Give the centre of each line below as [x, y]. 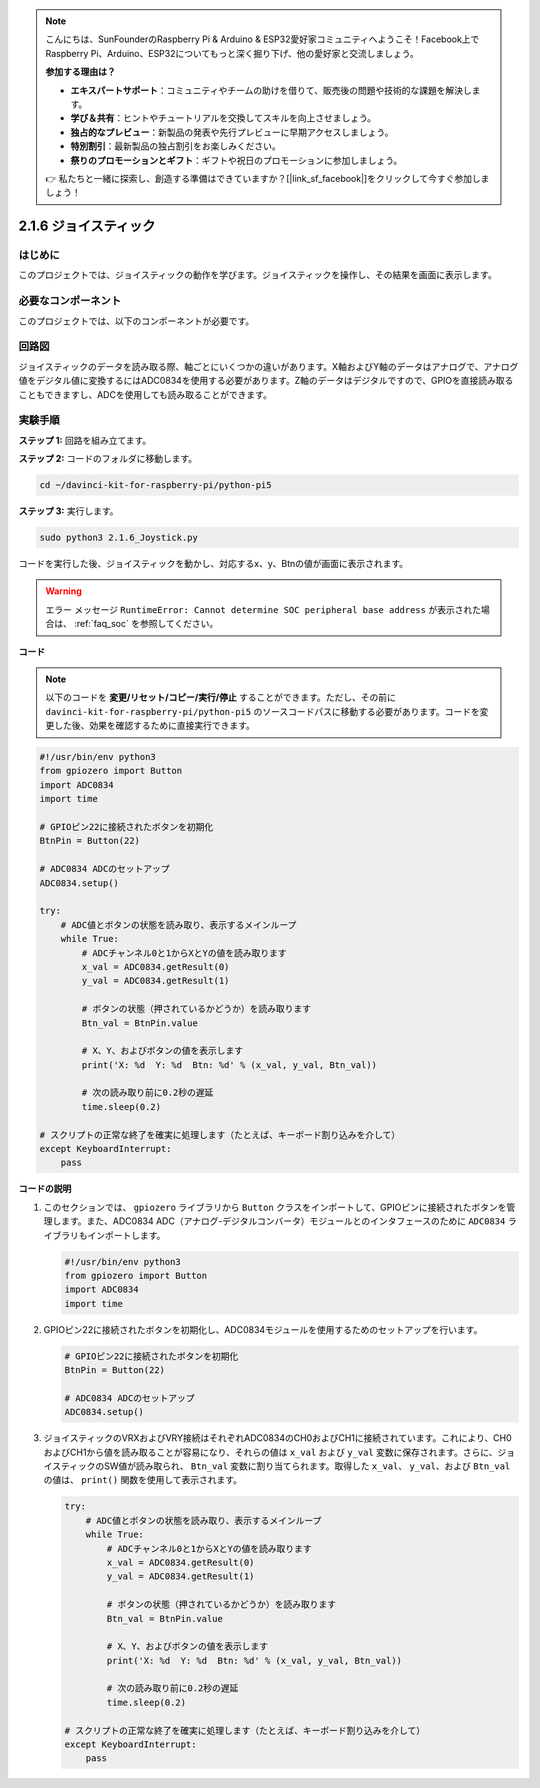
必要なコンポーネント [70, 301]
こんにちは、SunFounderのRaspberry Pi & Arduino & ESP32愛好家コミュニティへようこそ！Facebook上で [262, 39]
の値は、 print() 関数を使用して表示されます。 [143, 1480]
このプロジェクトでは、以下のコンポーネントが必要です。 [136, 321]
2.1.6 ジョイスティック [87, 226]
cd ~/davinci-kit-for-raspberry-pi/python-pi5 [155, 485]
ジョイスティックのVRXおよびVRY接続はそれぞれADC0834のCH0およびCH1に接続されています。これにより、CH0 [277, 1438]
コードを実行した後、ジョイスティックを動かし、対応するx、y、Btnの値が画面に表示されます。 [213, 563]
